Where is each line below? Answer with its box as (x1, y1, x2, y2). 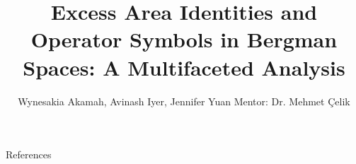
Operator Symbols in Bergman (30, 25, 338, 54)
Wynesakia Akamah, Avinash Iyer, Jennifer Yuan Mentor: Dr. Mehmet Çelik (18, 93, 350, 108)
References (6, 147, 52, 162)
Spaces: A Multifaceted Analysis (23, 52, 345, 81)
